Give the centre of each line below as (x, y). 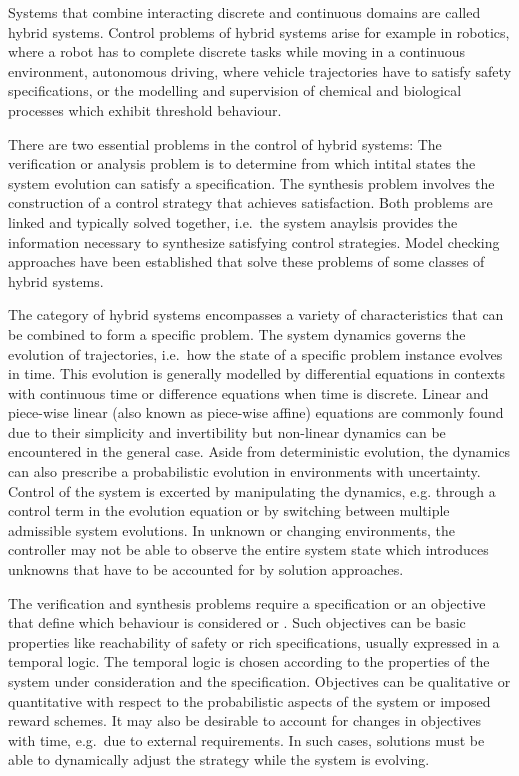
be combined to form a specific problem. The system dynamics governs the (237, 333)
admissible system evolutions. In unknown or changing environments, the (231, 529)
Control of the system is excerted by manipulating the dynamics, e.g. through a (252, 490)
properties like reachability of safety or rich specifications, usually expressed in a (254, 641)
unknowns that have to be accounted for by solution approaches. (206, 569)
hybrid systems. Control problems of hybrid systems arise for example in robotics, (259, 31)
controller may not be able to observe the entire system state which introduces (248, 549)
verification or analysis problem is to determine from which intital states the (242, 163)
